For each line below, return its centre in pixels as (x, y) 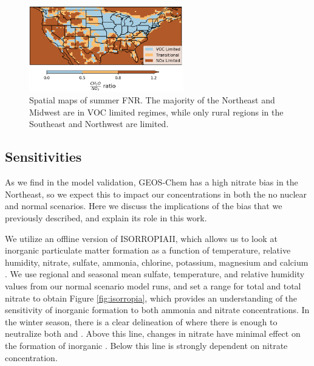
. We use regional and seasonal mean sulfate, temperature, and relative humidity (155, 274)
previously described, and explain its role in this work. (106, 217)
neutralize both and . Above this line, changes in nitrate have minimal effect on (153, 333)
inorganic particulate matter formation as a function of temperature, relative (148, 250)
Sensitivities (43, 157)
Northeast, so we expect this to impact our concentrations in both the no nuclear (156, 194)
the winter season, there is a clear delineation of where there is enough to (141, 321)
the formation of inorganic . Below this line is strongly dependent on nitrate (146, 345)
